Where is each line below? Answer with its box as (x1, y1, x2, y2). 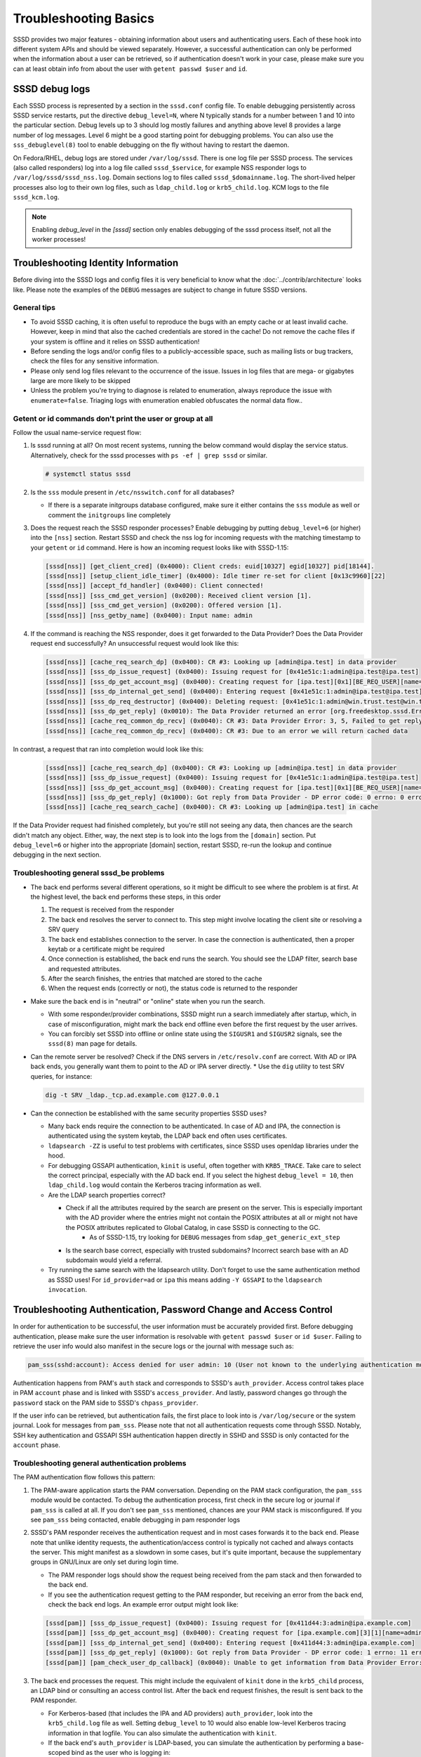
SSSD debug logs (13, 83, 91, 95)
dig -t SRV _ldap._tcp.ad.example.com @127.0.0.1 (45, 1091, 220, 1099)
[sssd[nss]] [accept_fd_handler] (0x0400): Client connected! (45, 582, 264, 590)
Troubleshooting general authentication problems (13, 1458, 187, 1468)
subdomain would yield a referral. (65, 1256, 163, 1264)
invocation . (48, 1285, 88, 1294)
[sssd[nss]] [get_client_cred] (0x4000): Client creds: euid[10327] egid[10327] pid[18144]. (45, 562, 375, 570)
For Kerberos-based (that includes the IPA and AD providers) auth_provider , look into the (48, 1709, 313, 1718)
